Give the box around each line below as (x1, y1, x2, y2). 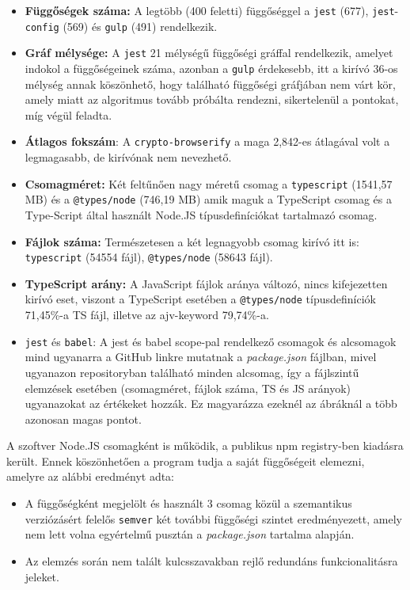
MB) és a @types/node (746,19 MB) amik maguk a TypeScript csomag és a (25, 191, 392, 207)
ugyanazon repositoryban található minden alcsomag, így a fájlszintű (25, 364, 359, 380)
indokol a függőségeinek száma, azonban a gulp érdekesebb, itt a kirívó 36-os (25, 59, 398, 76)
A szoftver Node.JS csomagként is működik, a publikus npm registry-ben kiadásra (6, 437, 404, 454)
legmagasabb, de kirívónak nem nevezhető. (25, 149, 232, 166)
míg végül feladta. (25, 106, 112, 123)
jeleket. (25, 568, 59, 584)
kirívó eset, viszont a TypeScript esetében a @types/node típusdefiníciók (25, 291, 376, 307)
